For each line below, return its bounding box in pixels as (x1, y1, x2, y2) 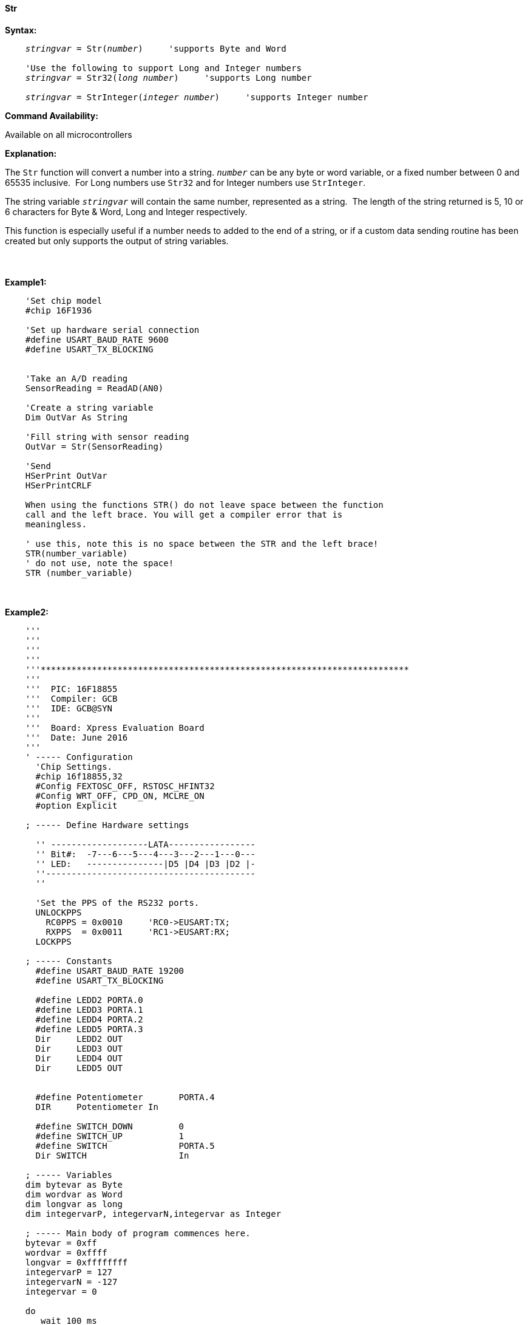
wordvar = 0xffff (25, 1247, 107, 1258)
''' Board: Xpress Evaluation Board (25, 722, 205, 733)
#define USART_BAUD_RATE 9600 (25, 334, 169, 344)
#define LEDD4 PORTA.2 (35, 1014, 143, 1024)
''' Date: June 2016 (25, 732, 128, 742)
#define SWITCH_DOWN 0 (35, 1121, 184, 1131)
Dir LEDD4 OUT (35, 1053, 123, 1063)
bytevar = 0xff (25, 1238, 97, 1248)
